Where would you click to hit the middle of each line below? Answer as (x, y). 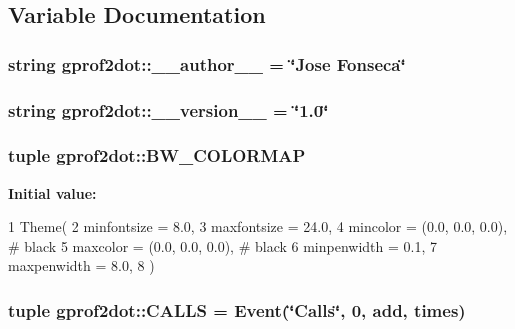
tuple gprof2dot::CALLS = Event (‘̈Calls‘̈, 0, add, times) (237, 309)
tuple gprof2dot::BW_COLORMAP (157, 155)
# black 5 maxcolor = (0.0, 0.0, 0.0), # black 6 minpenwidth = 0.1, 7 (222, 245)
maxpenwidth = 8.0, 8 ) (81, 265)
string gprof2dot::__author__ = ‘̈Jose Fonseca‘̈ (207, 63)
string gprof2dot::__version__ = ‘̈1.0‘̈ (168, 109)
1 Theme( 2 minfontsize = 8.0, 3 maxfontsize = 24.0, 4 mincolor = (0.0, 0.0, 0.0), (258, 226)
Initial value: (52, 192)
